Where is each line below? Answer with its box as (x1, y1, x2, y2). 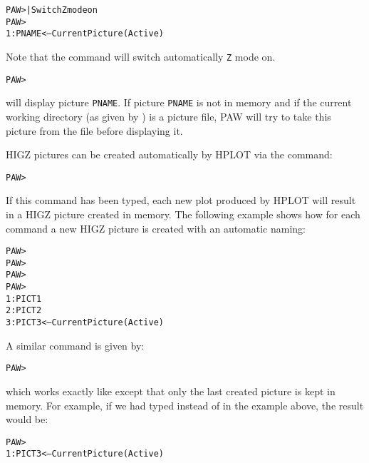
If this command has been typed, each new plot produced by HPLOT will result (6, 193, 356, 208)
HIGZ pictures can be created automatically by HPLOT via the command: (6, 147, 333, 162)
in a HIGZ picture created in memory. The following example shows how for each (6, 206, 360, 221)
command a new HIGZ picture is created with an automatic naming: (6, 220, 306, 235)
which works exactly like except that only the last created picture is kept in (6, 384, 336, 398)
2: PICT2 (6, 305, 42, 316)
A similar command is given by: (6, 337, 145, 352)
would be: (6, 412, 48, 427)
